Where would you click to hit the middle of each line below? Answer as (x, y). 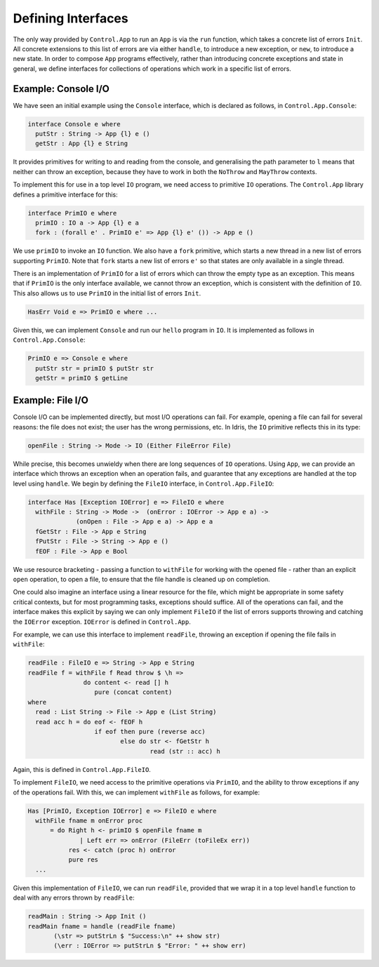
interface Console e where (74, 124)
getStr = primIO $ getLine (82, 378)
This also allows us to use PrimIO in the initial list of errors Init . (107, 293)
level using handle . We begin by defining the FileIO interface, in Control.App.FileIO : (144, 483)
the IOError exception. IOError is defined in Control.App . (102, 622)
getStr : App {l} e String (82, 144)
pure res (83, 860)
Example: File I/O (51, 400)
